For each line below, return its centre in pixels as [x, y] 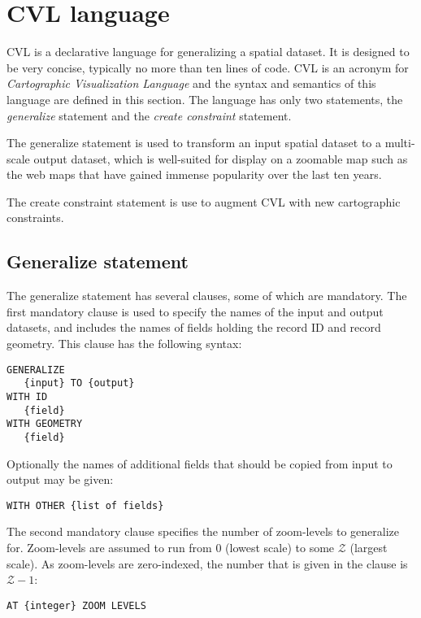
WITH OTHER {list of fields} [85, 505]
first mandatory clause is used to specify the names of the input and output [195, 311]
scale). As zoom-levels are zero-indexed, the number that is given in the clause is [207, 563]
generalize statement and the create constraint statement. [149, 115]
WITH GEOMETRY [45, 424]
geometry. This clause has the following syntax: [124, 344]
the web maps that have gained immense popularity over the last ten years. [194, 174]
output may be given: [60, 479]
